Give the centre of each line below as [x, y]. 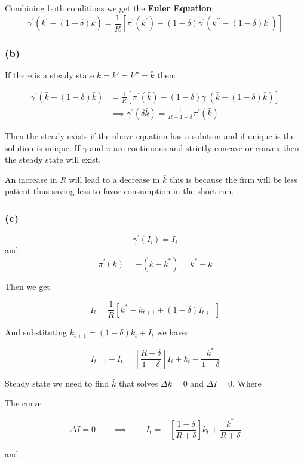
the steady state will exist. [53, 159]
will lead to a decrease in [114, 179]
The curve [23, 403]
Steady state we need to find [57, 383]
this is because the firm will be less [233, 179]
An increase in [31, 179]
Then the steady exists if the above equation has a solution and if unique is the [150, 135]
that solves [138, 383]
